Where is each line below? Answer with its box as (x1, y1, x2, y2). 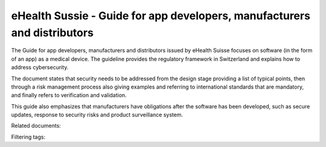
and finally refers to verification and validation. (11, 92, 127, 99)
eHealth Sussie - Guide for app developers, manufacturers (11, 9, 311, 22)
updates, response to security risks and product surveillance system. (11, 111, 184, 119)
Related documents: (11, 122, 62, 130)
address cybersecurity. (11, 64, 69, 71)
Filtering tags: (11, 133, 45, 140)
